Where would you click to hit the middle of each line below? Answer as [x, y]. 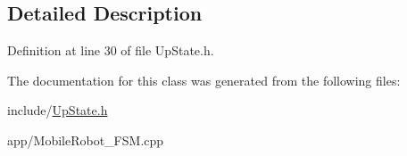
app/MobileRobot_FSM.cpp [86, 140]
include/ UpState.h [58, 110]
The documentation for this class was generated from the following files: [204, 80]
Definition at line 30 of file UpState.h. [111, 50]
